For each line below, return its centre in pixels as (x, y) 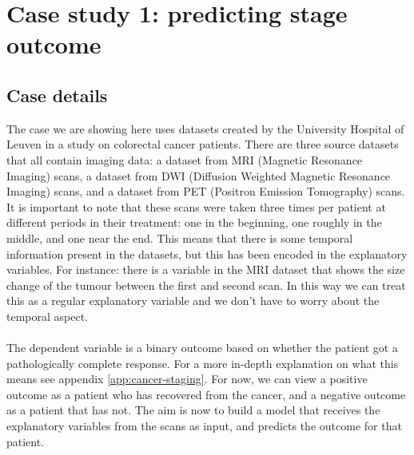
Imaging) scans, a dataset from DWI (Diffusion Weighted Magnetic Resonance (199, 175)
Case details (57, 95)
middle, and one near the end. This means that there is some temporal (180, 237)
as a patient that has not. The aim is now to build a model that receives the (193, 410)
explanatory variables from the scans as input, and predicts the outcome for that (204, 426)
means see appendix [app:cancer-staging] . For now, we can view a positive (187, 379)
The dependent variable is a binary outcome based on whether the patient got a (202, 348)
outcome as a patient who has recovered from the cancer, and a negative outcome (206, 394)
